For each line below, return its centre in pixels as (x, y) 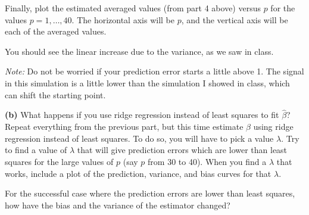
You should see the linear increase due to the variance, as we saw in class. (139, 51)
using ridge (273, 127)
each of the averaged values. (56, 31)
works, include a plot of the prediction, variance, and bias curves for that (138, 173)
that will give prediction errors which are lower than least (182, 150)
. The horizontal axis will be (123, 19)
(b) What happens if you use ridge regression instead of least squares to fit (142, 115)
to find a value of (36, 150)
